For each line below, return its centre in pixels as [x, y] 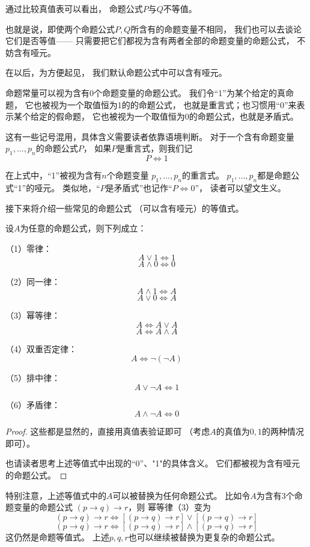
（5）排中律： [33, 378]
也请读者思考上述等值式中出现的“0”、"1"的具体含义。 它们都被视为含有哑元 [153, 463]
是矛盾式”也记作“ [139, 187]
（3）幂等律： [33, 315]
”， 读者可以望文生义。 [240, 187]
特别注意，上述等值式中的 [56, 495]
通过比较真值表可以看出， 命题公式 [74, 8]
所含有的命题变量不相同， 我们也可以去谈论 [216, 29]
